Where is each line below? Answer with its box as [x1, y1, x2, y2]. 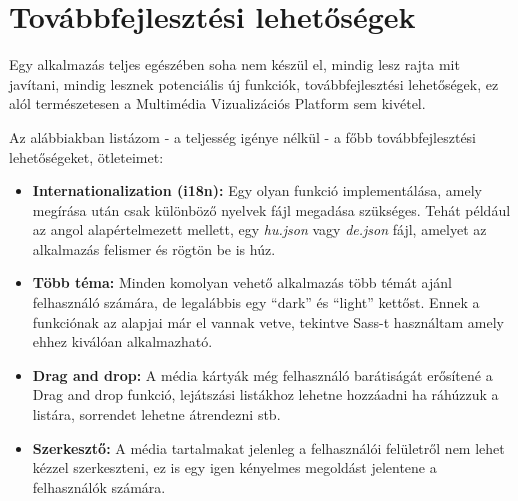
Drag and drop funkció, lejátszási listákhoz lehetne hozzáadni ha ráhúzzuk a [32, 384, 499, 405]
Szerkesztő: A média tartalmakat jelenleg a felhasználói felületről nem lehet [32, 437, 505, 458]
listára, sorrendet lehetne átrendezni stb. [32, 404, 281, 425]
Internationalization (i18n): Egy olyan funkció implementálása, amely [32, 180, 482, 201]
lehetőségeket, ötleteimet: [9, 146, 164, 167]
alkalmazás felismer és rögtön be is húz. [32, 238, 276, 259]
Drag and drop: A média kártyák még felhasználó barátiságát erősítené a [32, 364, 493, 385]
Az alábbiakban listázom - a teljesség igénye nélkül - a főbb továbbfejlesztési [9, 126, 477, 147]
